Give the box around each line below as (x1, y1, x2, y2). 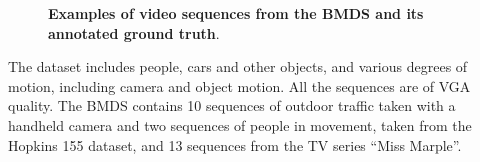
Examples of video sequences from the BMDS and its (48, 3, 424, 23)
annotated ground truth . (48, 22, 220, 43)
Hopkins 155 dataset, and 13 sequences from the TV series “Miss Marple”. (8, 134, 462, 155)
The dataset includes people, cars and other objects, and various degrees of (8, 56, 468, 77)
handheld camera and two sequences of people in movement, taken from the (8, 114, 472, 135)
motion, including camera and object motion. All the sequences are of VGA (8, 75, 471, 96)
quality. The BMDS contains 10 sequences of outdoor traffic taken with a (8, 95, 456, 116)
